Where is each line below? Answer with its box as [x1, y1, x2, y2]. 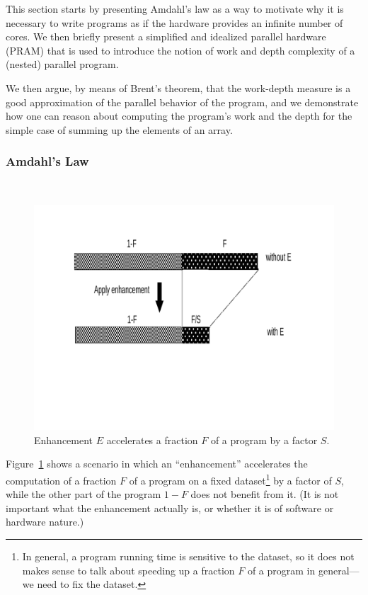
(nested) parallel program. [6, 57, 119, 72]
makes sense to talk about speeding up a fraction [22, 562, 235, 577]
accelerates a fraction [106, 432, 198, 447]
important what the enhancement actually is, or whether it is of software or [6, 500, 334, 515]
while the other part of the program [6, 487, 161, 501]
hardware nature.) [6, 514, 84, 529]
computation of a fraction [6, 472, 117, 487]
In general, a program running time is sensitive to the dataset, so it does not [22, 548, 355, 563]
